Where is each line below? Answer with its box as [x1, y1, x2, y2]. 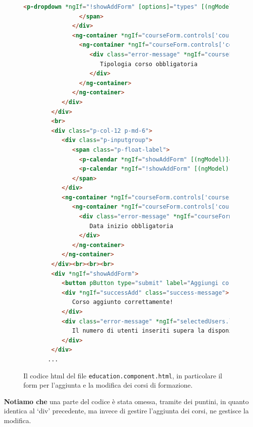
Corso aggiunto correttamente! [72, 299, 173, 306]
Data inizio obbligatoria [90, 222, 173, 230]
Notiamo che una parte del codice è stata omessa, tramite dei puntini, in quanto [4, 396, 249, 406]
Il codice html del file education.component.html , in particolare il [23, 370, 222, 380]
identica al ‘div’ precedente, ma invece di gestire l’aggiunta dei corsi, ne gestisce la [4, 406, 249, 416]
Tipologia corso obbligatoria [100, 60, 198, 68]
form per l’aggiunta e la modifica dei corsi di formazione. [23, 380, 193, 390]
